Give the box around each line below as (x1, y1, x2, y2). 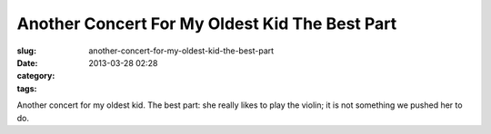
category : (16, 71, 55, 81)
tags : (16, 82, 37, 94)
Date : (16, 57, 38, 68)
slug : (16, 45, 36, 56)
